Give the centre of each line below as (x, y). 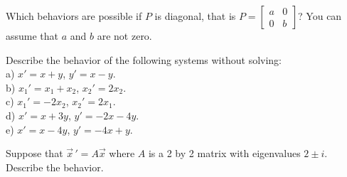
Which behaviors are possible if (74, 16)
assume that (32, 36)
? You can (320, 16)
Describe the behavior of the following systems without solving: (144, 59)
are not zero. (124, 36)
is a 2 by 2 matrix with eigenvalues (224, 153)
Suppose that (34, 153)
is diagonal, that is (195, 16)
